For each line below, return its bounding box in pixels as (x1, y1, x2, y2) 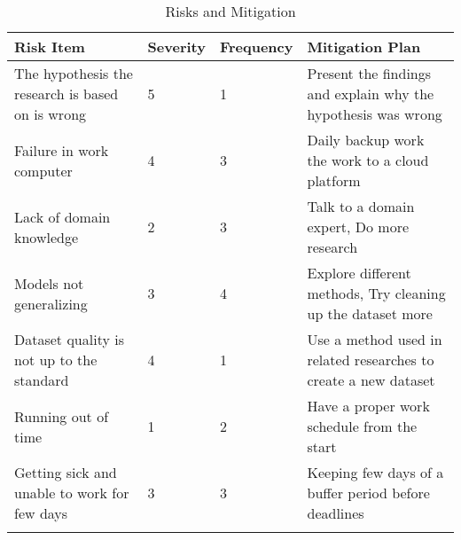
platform (307, 170, 361, 191)
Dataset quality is (14, 329, 124, 349)
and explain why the (307, 83, 434, 104)
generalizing (14, 293, 88, 314)
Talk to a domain (307, 196, 415, 216)
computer (14, 160, 73, 181)
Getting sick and (14, 462, 117, 482)
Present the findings (307, 63, 432, 83)
